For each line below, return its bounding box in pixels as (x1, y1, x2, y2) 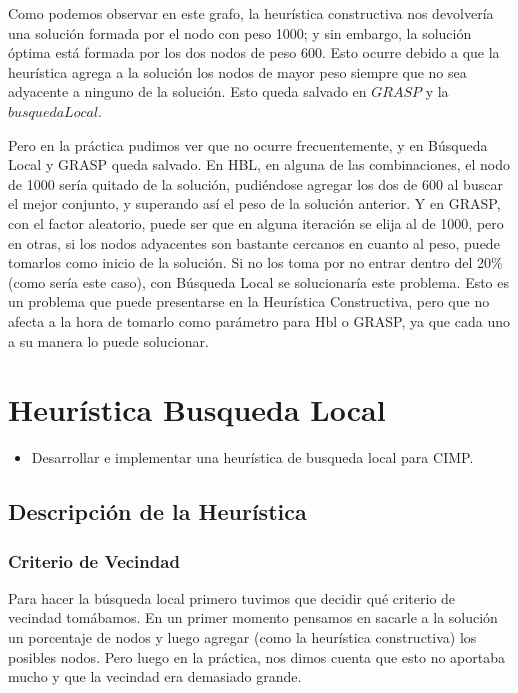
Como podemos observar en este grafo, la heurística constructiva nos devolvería (8, 3, 494, 23)
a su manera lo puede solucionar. (8, 330, 209, 351)
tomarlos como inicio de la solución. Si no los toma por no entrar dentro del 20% (8, 252, 503, 273)
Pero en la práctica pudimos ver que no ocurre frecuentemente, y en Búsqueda (8, 134, 488, 155)
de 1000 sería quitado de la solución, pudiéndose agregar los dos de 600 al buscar (8, 173, 503, 194)
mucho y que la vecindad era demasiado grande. (8, 666, 302, 687)
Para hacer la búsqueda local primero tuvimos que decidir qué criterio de (8, 587, 456, 608)
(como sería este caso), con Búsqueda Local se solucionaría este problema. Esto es (8, 271, 510, 292)
